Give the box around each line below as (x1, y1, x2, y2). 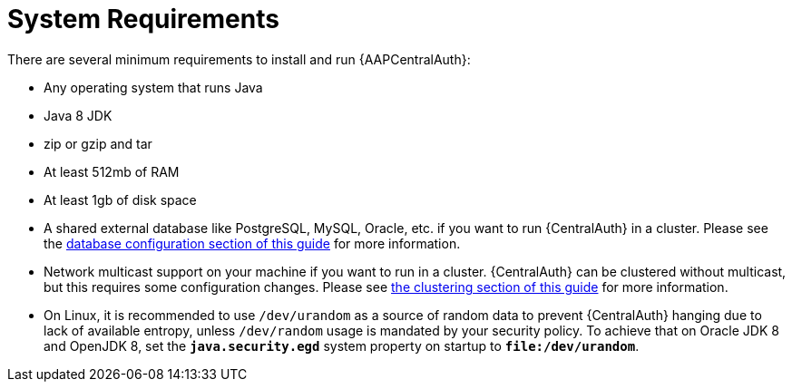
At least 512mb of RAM (44, 163, 180, 180)
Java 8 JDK (44, 107, 112, 123)
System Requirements (7, 4, 279, 34)
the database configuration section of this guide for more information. (44, 235, 461, 251)
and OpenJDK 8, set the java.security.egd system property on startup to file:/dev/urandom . (44, 337, 640, 354)
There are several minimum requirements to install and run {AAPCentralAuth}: (7, 51, 471, 67)
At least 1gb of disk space (44, 191, 197, 208)
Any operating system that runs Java (44, 79, 263, 95)
